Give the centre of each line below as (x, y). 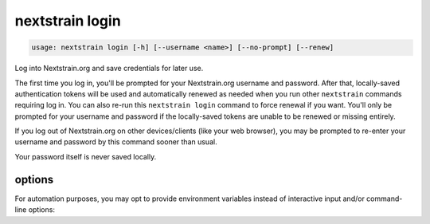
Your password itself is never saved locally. (86, 156)
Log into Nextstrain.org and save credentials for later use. (109, 69)
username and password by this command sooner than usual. (116, 142)
